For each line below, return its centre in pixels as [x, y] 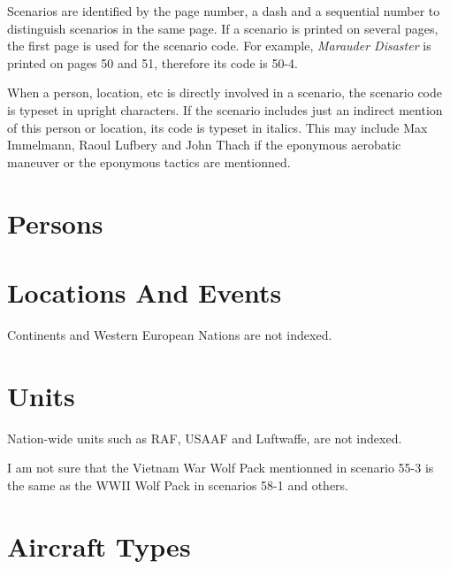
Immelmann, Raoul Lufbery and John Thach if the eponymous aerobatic [204, 145]
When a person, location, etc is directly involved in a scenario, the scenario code [225, 92]
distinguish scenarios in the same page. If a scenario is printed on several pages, [223, 28]
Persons [55, 223]
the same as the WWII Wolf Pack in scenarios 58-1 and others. [178, 484]
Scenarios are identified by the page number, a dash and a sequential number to [224, 11]
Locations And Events [145, 292]
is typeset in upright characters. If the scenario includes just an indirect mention [225, 109]
